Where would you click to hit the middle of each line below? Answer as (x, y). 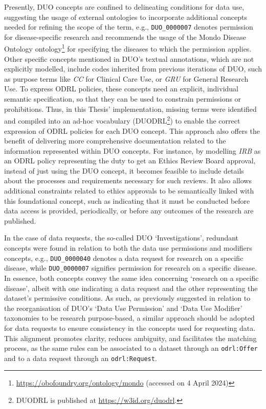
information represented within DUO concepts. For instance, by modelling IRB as (132, 150)
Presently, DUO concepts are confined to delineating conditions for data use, (124, 7)
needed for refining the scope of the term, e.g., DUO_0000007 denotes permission (129, 27)
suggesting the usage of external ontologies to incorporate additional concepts (126, 17)
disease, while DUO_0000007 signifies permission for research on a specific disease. (131, 268)
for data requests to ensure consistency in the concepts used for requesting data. (130, 328)
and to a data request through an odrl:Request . (81, 358)
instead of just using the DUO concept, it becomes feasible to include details (124, 170)
